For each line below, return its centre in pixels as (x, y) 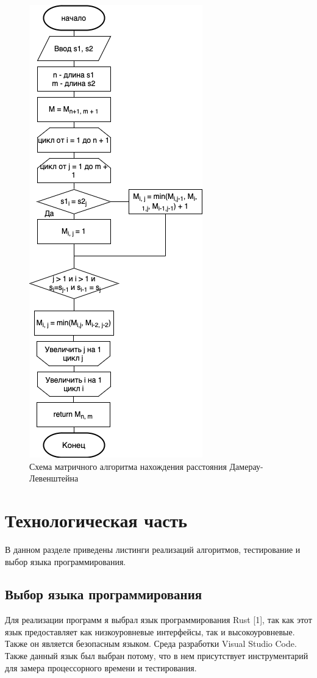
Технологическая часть (96, 520)
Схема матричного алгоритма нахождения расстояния (128, 466)
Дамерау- (246, 466)
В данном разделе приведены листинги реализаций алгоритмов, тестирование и (153, 549)
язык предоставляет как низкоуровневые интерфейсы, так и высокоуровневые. (150, 631)
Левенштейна (54, 478)
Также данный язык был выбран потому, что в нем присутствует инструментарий (157, 656)
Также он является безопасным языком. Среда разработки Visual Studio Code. (151, 644)
